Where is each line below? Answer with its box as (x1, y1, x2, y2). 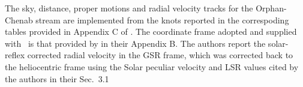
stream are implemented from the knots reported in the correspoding (35, 13, 289, 26)
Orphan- (256, 2, 287, 14)
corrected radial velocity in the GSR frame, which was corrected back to (27, 49, 293, 61)
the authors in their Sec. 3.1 (5, 72, 109, 85)
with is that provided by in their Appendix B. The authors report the (5, 37, 266, 49)
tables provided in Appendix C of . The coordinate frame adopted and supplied (5, 25, 297, 38)
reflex (5, 49, 25, 61)
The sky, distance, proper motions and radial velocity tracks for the (5, 2, 253, 14)
